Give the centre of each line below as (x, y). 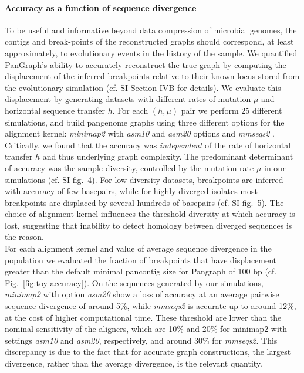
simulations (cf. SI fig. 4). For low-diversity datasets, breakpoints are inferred (144, 179)
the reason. (25, 237)
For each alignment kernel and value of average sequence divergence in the (138, 248)
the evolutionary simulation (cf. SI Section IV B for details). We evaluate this (143, 87)
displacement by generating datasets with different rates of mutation (128, 99)
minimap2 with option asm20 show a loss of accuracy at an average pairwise (142, 294)
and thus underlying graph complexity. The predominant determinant (168, 156)
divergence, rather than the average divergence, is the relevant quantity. (134, 363)
